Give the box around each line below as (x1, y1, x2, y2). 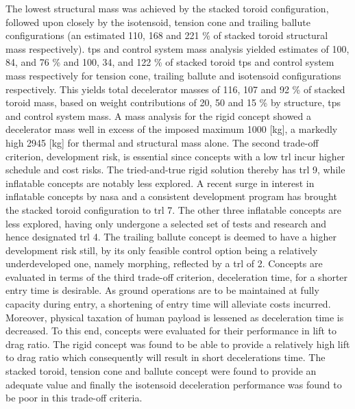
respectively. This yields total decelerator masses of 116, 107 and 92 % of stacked (5, 82, 345, 96)
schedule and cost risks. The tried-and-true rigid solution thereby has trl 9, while (5, 162, 345, 177)
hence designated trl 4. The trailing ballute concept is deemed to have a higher (5, 230, 336, 244)
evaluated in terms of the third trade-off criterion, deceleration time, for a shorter (5, 269, 348, 284)
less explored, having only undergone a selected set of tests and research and (5, 216, 327, 230)
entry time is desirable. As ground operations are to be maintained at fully (5, 283, 319, 297)
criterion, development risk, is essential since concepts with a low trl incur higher (5, 149, 345, 163)
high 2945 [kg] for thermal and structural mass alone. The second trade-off (5, 135, 319, 149)
